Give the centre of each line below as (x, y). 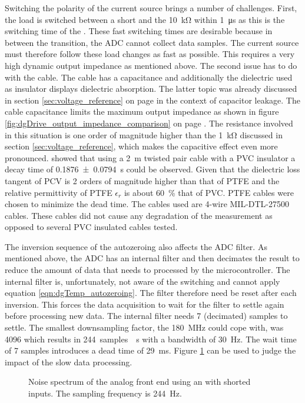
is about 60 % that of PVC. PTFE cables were (209, 192)
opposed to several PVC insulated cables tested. (91, 227)
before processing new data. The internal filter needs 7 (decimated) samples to (146, 316)
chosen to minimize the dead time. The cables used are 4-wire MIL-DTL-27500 (147, 204)
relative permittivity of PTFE (59, 192)
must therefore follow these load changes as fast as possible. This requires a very (150, 54)
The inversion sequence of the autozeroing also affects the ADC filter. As (136, 246)
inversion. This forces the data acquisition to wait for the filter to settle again (145, 304)
